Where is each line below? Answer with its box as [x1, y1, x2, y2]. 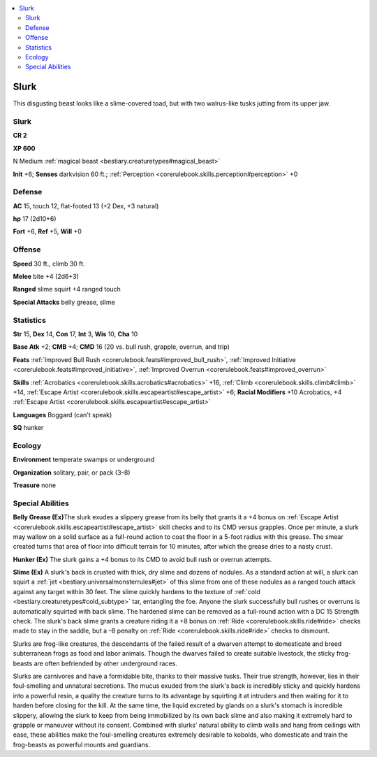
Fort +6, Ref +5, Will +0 [13, 227, 82, 236]
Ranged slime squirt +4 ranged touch [13, 285, 121, 294]
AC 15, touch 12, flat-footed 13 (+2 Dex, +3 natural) [13, 201, 159, 210]
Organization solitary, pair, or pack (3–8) [13, 468, 131, 477]
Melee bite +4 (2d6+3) [13, 273, 80, 281]
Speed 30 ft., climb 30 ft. [13, 259, 85, 268]
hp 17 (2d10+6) [13, 215, 57, 223]
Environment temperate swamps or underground [13, 455, 155, 464]
